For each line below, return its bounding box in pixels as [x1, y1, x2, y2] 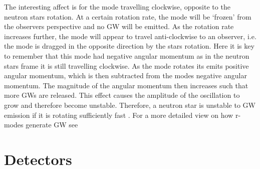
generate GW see [26, 119, 78, 130]
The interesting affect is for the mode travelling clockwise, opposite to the [4, 2, 230, 12]
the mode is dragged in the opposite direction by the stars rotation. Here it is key [4, 41, 254, 51]
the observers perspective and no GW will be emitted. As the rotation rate [4, 21, 234, 32]
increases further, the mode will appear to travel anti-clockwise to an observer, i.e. [4, 31, 256, 41]
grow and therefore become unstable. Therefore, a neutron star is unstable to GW [4, 99, 255, 110]
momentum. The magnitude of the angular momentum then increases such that [4, 80, 248, 90]
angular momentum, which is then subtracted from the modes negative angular [4, 70, 247, 81]
